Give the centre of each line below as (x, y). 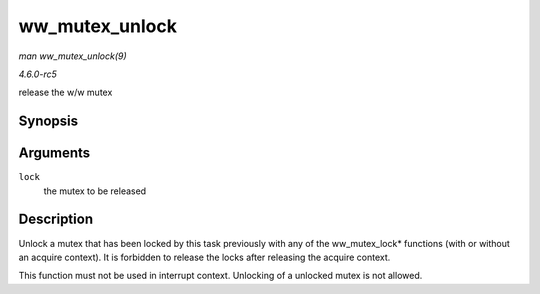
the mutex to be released (95, 191)
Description (56, 219)
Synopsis (48, 121)
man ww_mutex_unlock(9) (72, 56)
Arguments (54, 153)
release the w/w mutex (65, 92)
